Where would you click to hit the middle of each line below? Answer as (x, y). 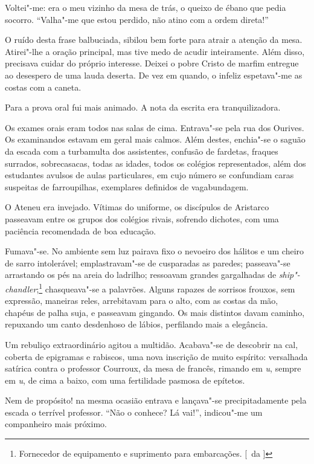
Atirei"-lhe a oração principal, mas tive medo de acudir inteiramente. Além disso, (155, 51)
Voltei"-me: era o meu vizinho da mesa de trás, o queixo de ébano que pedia (146, 7)
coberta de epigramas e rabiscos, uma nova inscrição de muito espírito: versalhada (156, 356)
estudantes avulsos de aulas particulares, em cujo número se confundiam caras (149, 175)
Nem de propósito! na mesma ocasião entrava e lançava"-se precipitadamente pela (156, 400)
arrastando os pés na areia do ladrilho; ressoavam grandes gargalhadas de (141, 275)
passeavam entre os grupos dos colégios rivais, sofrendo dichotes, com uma (142, 218)
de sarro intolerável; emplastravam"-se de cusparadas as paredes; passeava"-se (148, 263)
